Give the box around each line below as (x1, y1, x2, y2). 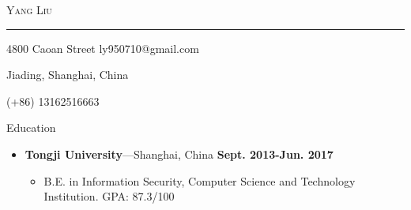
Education (6, 119, 56, 136)
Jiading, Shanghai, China (6, 66, 129, 83)
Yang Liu (6, 2, 52, 17)
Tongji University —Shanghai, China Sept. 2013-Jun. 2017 (25, 145, 334, 162)
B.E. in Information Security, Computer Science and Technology (43, 172, 356, 189)
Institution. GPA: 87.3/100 (43, 188, 175, 204)
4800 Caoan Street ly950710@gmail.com (6, 39, 199, 56)
